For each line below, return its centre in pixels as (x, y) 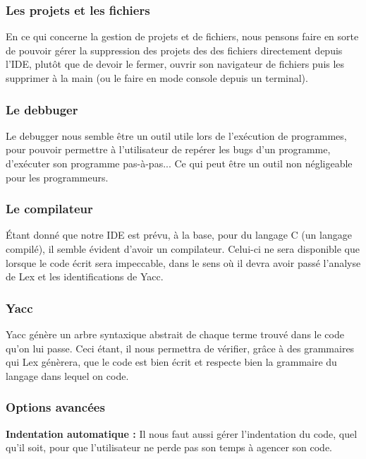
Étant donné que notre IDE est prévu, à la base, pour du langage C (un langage (179, 235)
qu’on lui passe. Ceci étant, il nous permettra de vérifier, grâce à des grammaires (180, 348)
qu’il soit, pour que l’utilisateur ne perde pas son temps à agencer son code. (169, 447)
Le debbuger (42, 109)
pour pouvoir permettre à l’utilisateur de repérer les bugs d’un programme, (168, 149)
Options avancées (55, 407)
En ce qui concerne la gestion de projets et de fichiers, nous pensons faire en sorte (182, 36)
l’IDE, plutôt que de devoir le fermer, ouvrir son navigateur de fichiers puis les (175, 64)
